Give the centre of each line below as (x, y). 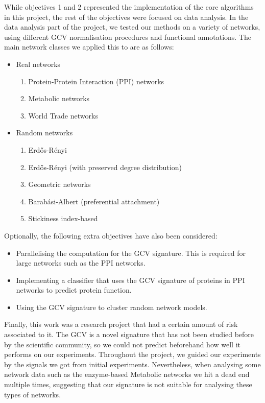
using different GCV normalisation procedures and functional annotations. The (128, 37)
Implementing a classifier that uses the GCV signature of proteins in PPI (130, 280)
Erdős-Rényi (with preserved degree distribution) (105, 167)
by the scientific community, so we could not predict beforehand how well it (122, 344)
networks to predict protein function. (74, 290)
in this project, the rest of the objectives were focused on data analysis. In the (126, 17)
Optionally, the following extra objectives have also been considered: (111, 235)
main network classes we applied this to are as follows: (89, 47)
